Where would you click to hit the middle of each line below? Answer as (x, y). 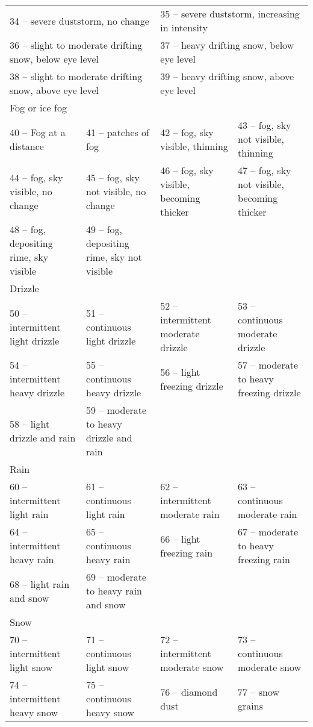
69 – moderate (116, 577)
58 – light (30, 424)
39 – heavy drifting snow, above (227, 76)
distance (27, 146)
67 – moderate (268, 532)
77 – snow (259, 691)
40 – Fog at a (38, 132)
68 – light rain (40, 584)
